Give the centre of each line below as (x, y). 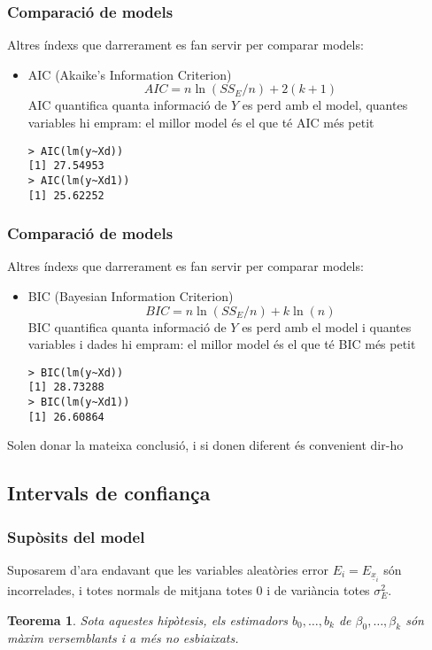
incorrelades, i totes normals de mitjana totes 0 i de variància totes (189, 590)
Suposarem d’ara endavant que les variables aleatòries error (168, 570)
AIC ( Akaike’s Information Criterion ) (130, 74)
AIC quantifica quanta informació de (127, 105)
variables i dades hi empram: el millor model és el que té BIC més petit (222, 344)
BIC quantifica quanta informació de (127, 326)
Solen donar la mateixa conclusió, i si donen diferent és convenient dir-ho (205, 445)
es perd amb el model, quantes (325, 105)
